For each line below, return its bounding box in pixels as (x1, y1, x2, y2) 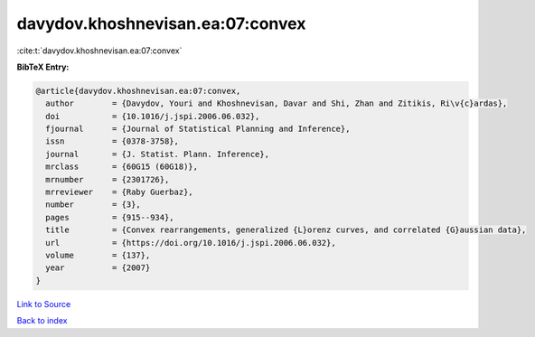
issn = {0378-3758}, (45, 136, 180, 146)
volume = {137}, (45, 250, 151, 260)
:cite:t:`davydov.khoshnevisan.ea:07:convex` (16, 45, 183, 56)
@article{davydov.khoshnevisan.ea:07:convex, (35, 86, 241, 96)
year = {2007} (45, 263, 151, 273)
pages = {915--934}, (45, 212, 175, 222)
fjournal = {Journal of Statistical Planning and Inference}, (45, 124, 351, 135)
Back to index (16, 315, 68, 326)
